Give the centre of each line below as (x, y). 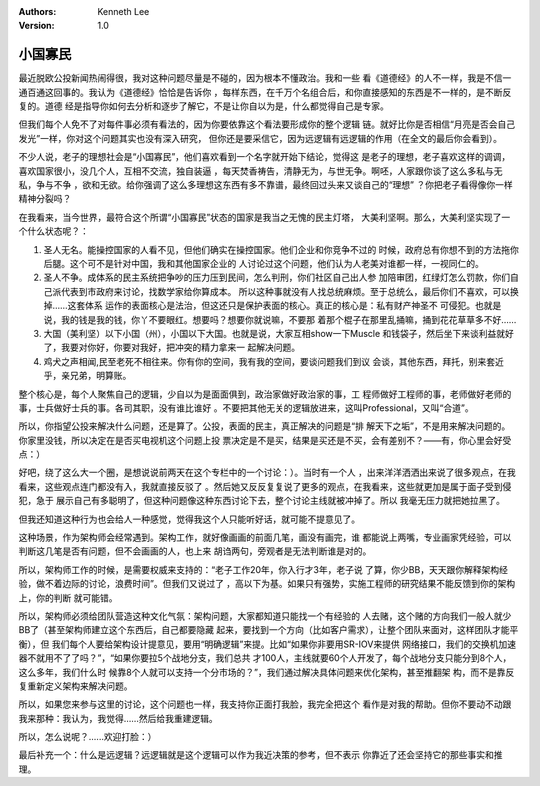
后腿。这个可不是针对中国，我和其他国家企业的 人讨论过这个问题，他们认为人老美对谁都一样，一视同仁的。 (263, 263)
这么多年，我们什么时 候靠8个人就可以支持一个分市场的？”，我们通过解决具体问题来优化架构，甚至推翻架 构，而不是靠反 (266, 672)
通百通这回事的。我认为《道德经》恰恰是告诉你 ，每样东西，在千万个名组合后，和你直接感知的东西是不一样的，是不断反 (265, 92)
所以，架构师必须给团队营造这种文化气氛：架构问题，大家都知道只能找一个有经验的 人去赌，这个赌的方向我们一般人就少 (265, 616)
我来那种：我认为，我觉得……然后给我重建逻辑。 (118, 718)
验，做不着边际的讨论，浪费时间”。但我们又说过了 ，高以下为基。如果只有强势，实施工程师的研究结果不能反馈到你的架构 (267, 584)
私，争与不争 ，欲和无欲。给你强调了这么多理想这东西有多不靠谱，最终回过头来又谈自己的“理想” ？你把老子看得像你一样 (266, 185)
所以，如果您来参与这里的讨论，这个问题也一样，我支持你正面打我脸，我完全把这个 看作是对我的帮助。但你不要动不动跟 (265, 704)
